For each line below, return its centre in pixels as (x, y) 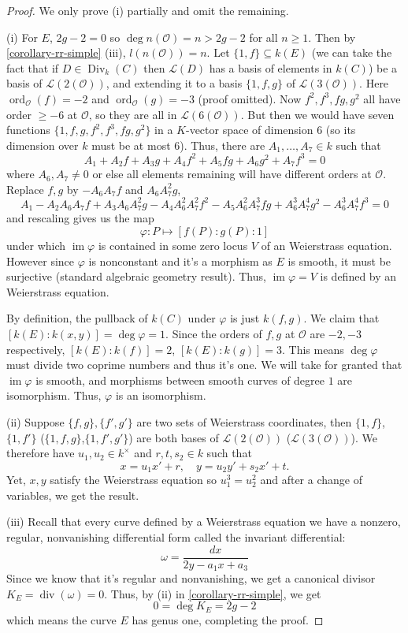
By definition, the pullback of (77, 318)
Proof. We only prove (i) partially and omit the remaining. (148, 10)
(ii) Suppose (35, 421)
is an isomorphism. (161, 395)
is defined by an (358, 276)
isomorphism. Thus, (54, 395)
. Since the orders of (214, 333)
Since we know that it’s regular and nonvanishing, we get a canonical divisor (191, 578)
